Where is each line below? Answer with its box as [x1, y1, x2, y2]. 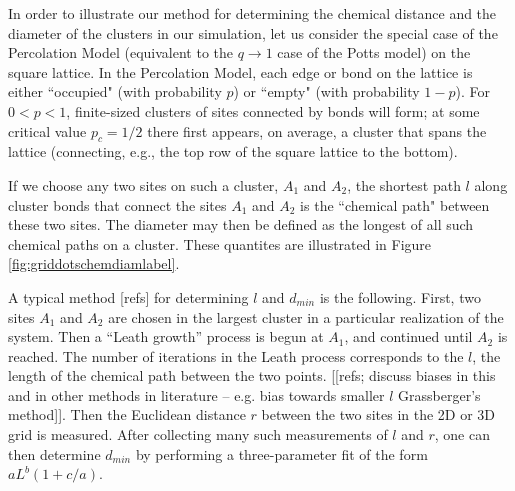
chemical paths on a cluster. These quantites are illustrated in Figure [8, 233, 432, 254]
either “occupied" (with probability [8, 81, 222, 102]
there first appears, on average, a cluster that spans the [147, 120, 487, 141]
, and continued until [344, 326, 473, 347]
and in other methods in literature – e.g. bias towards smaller [8, 384, 385, 405]
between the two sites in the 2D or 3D [261, 404, 496, 425]
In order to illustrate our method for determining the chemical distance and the [8, 3, 497, 23]
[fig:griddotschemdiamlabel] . [8, 253, 180, 274]
